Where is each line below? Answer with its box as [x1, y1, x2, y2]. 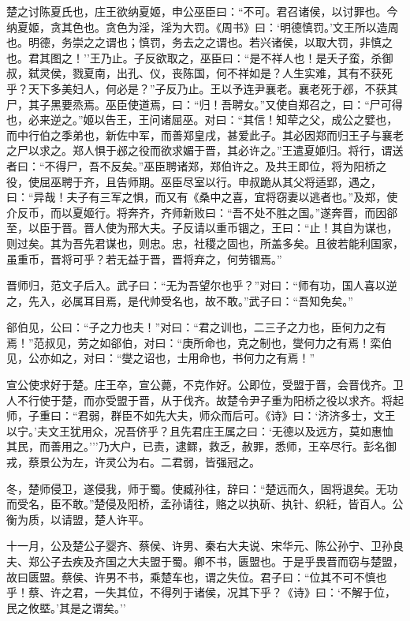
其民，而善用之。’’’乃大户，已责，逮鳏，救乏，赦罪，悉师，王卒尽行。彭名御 [6, 438, 397, 455]
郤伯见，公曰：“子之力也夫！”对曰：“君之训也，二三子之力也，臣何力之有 [6, 319, 386, 335]
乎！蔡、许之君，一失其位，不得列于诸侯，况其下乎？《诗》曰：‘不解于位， [6, 584, 396, 600]
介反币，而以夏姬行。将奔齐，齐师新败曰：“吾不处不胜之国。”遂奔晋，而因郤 [6, 204, 398, 220]
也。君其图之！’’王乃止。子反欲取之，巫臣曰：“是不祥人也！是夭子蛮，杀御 [6, 49, 393, 65]
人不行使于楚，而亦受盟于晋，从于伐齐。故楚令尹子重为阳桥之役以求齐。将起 [6, 391, 404, 408]
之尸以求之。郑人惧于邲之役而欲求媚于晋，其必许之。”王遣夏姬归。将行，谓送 [6, 142, 404, 159]
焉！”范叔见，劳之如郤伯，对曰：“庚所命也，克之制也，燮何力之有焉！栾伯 [6, 334, 393, 350]
